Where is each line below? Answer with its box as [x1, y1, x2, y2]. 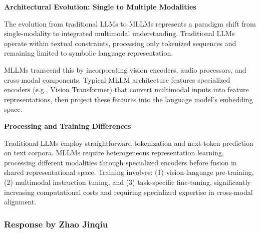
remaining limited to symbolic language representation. [4, 48, 173, 58]
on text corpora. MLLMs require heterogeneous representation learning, [4, 147, 224, 158]
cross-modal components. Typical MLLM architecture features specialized [4, 74, 230, 85]
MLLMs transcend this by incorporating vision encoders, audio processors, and [4, 64, 246, 75]
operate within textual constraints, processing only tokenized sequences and [4, 38, 236, 48]
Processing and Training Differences [4, 120, 131, 131]
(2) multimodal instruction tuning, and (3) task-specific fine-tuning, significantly [4, 176, 251, 187]
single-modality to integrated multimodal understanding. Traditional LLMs [4, 28, 235, 39]
